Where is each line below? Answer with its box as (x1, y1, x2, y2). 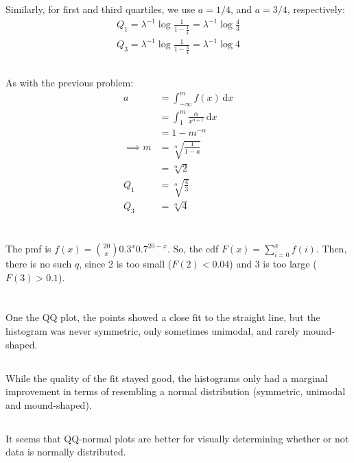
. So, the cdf (167, 241, 219, 256)
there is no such (5, 257, 72, 271)
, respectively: (287, 2, 345, 16)
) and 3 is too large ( (229, 257, 317, 271)
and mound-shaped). (5, 397, 92, 412)
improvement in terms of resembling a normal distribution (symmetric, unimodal (5, 384, 346, 399)
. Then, (316, 241, 347, 256)
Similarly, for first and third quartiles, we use (5, 2, 196, 16)
